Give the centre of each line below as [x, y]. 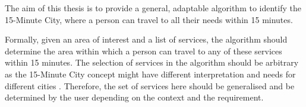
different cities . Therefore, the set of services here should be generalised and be [150, 85]
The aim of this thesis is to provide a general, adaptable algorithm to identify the [153, 8]
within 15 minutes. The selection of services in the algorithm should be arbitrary [152, 62]
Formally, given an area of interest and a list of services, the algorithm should [146, 39]
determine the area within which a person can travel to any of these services [143, 51]
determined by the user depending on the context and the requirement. [134, 97]
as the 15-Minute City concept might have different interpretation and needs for [150, 74]
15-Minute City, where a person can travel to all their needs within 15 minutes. [149, 19]
